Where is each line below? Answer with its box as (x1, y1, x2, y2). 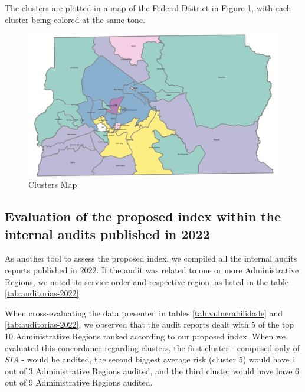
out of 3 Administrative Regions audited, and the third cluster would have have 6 (5, 364, 300, 377)
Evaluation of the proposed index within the (5, 207, 281, 226)
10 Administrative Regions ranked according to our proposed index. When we (5, 329, 286, 342)
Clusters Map (28, 178, 77, 191)
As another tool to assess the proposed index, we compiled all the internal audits (5, 252, 297, 264)
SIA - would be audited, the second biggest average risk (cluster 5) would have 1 (5, 353, 296, 365)
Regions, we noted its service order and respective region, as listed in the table (5, 275, 289, 288)
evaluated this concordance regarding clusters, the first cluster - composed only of (5, 341, 300, 354)
